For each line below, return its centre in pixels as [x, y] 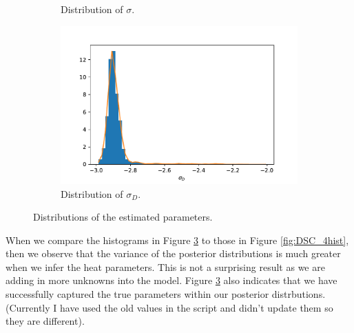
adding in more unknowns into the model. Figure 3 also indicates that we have [171, 280]
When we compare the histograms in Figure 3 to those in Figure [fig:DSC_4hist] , [177, 240]
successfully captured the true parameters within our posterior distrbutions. [166, 294]
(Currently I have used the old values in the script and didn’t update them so [169, 307]
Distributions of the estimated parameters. [123, 217]
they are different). [45, 321]
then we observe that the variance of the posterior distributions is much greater [173, 253]
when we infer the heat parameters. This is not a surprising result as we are [165, 266]
